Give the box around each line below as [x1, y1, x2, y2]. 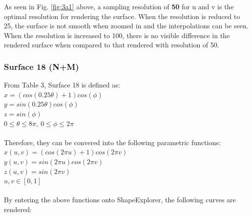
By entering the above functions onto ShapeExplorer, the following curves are [4, 194, 236, 205]
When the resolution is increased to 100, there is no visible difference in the [4, 30, 230, 40]
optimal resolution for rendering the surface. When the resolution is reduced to [4, 11, 240, 21]
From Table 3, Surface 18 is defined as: [4, 80, 120, 90]
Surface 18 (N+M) [4, 60, 79, 72]
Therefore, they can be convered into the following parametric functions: [4, 137, 221, 147]
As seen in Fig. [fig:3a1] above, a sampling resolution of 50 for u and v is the [4, 1, 234, 11]
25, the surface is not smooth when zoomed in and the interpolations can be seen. [4, 21, 249, 31]
